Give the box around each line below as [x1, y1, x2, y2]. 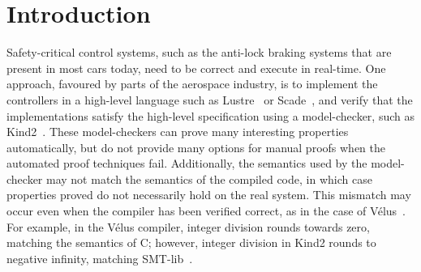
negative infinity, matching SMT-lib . [6, 249, 193, 266]
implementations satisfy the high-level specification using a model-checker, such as [6, 107, 415, 124]
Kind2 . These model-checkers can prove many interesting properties [6, 123, 349, 140]
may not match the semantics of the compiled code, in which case [46, 170, 372, 187]
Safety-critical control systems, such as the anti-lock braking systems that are [6, 44, 392, 61]
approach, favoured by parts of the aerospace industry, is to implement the [6, 75, 378, 92]
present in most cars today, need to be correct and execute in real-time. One [6, 59, 386, 76]
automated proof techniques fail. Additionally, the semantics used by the [6, 155, 367, 172]
